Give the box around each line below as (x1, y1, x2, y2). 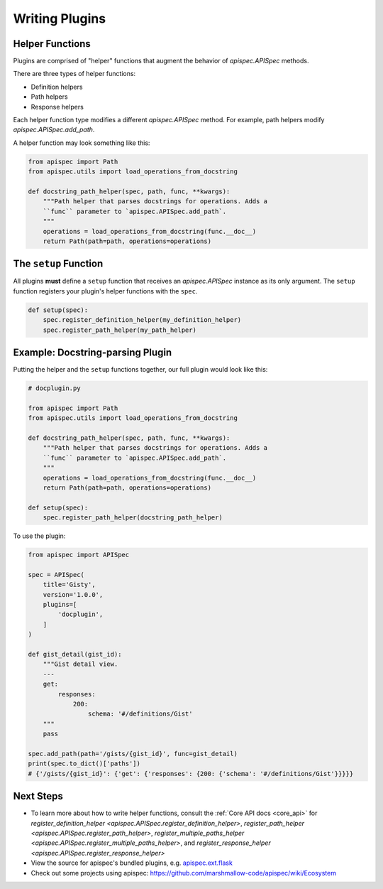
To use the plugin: (13, 532, 66, 540)
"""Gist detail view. (43, 660, 118, 668)
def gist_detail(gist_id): (28, 650, 122, 658)
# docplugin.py (28, 384, 81, 392)
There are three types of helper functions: (13, 70, 136, 78)
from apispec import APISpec (28, 551, 130, 559)
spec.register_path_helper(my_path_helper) (43, 325, 196, 334)
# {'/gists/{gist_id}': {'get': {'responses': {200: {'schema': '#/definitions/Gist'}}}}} (28, 770, 354, 777)
